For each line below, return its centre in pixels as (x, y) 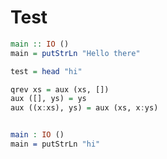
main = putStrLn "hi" (55, 144)
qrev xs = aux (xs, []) (60, 89)
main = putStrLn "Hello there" (75, 53)
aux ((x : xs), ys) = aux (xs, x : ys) (84, 108)
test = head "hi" (46, 71)
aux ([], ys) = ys (48, 99)
